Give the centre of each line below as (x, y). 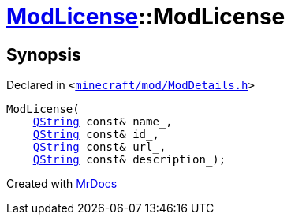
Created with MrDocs (62, 184)
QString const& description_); (129, 160)
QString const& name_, (103, 122)
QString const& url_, (99, 147)
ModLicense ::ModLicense (146, 17)
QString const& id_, (96, 135)
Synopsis (44, 54)
